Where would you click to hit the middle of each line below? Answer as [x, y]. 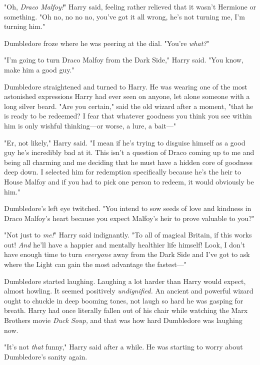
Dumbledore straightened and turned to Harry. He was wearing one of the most [126, 86]
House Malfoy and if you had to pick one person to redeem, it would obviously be [129, 181]
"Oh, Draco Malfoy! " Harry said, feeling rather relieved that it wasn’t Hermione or [130, 6]
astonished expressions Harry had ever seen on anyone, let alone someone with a [127, 96]
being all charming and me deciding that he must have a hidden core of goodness [128, 162]
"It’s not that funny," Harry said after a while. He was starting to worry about [123, 347]
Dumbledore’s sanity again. [46, 356]
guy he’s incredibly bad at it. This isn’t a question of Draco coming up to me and [129, 152]
